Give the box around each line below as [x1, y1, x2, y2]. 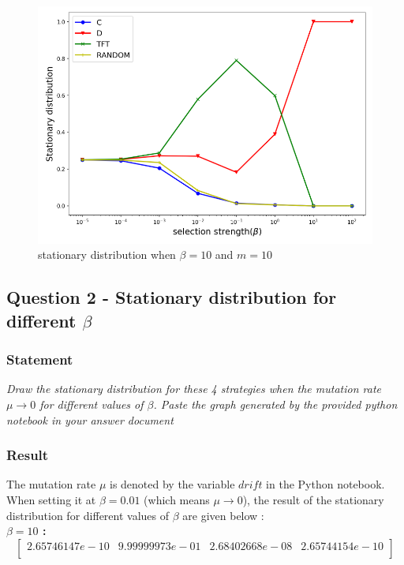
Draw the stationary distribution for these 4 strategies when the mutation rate [6, 380, 382, 397]
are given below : [182, 507, 264, 523]
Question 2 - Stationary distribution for [6, 285, 337, 309]
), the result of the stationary [242, 492, 384, 507]
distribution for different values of [6, 507, 170, 523]
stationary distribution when [38, 246, 176, 263]
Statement [6, 350, 73, 369]
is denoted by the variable [109, 476, 235, 492]
